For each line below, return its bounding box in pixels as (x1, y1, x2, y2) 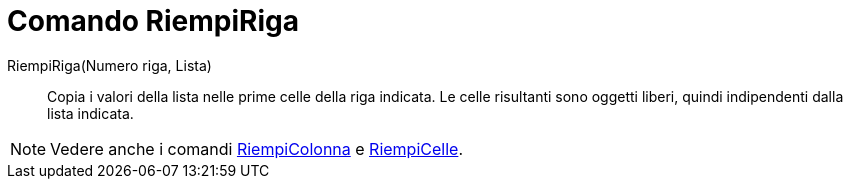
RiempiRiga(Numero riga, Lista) (7, 56, 212, 74)
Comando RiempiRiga (7, 4, 299, 38)
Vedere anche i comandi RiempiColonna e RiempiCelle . (50, 138, 463, 159)
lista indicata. (47, 104, 134, 122)
